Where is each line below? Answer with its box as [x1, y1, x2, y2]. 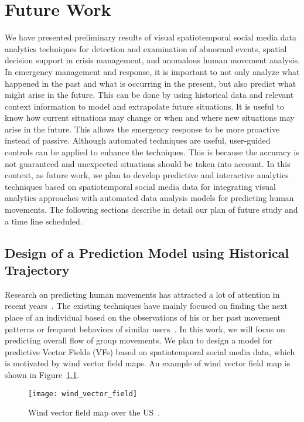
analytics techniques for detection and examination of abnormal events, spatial [5, 42, 287, 55]
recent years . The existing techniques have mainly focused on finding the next [5, 300, 288, 312]
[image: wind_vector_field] [28, 389, 138, 398]
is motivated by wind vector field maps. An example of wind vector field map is [5, 357, 291, 369]
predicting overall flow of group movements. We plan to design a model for [5, 334, 273, 346]
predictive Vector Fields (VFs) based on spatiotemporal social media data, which [5, 345, 295, 358]
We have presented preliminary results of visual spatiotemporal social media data [5, 31, 297, 43]
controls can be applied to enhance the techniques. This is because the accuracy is [5, 146, 299, 158]
